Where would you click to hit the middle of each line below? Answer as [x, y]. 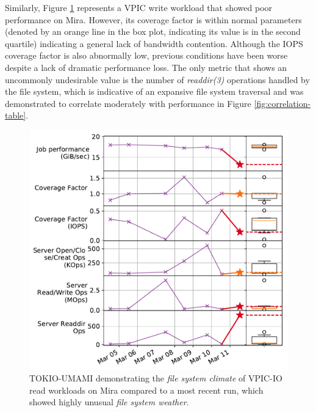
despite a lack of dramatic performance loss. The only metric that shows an [146, 67]
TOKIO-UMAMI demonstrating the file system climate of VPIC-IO [156, 378]
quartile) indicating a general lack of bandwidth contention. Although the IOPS [154, 43]
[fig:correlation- [282, 103]
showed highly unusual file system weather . [109, 402]
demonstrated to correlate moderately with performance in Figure [128, 103]
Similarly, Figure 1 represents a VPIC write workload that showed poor [139, 7]
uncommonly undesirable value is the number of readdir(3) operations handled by [157, 79]
